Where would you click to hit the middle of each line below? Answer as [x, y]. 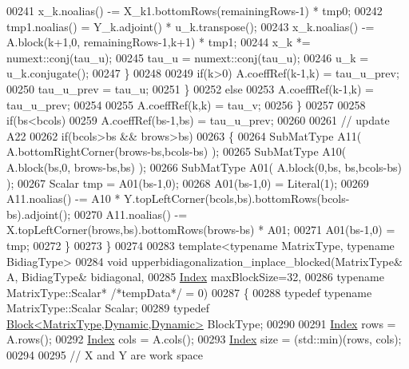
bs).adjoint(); [39, 214]
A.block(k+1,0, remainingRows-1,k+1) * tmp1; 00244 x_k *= [159, 42]
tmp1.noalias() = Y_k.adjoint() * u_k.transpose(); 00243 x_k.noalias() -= [191, 26]
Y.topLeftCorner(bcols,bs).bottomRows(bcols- [237, 198]
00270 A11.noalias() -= [131, 214]
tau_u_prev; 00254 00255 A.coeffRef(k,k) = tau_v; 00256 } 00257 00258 [186, 104]
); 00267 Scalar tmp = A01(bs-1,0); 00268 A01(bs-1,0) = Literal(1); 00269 [188, 183]
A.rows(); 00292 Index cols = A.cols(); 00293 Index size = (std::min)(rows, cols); [204, 339]
